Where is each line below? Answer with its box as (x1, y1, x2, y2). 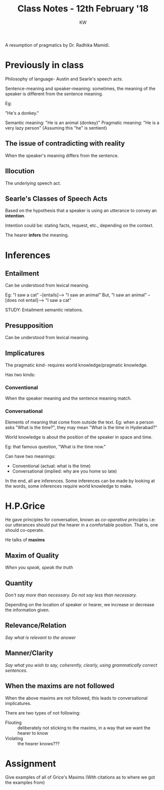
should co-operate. (5, 527, 44, 533)
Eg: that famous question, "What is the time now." (5, 443, 106, 449)
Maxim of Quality (5, 551, 59, 560)
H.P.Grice (5, 500, 45, 511)
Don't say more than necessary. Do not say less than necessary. (5, 592, 137, 598)
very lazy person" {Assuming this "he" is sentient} (5, 125, 107, 131)
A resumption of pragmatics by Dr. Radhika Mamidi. (5, 42, 110, 48)
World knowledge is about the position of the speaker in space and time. (5, 434, 153, 440)
